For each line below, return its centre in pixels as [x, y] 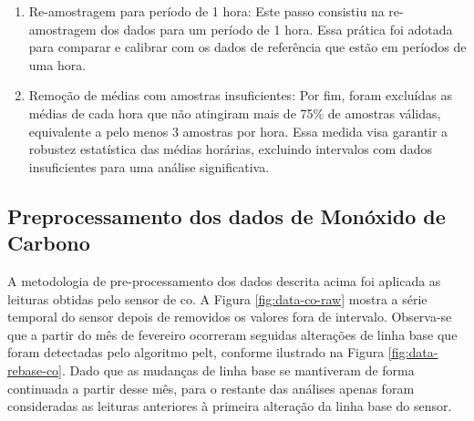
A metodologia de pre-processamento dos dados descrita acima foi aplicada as [224, 280]
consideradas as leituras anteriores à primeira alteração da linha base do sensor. [230, 406]
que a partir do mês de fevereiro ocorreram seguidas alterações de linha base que [232, 334]
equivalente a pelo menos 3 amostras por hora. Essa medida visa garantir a [238, 131]
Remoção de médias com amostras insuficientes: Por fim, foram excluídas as [240, 95]
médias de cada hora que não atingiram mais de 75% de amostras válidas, [235, 113]
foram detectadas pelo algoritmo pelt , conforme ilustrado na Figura [196, 352]
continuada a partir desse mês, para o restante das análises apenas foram [211, 388]
